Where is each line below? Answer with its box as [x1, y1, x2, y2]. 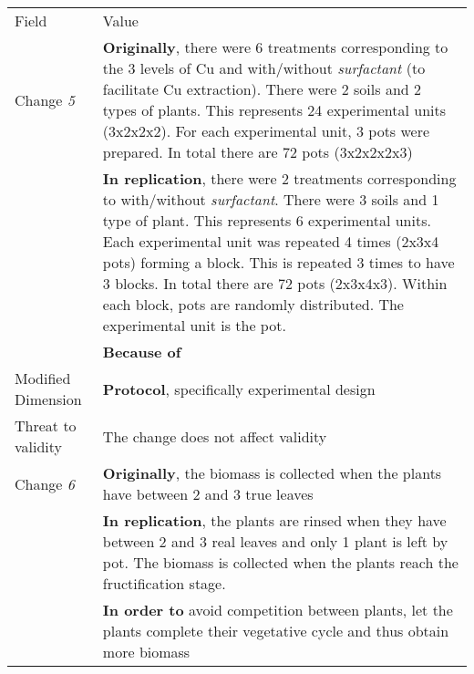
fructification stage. [102, 573, 226, 594]
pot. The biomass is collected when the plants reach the [102, 552, 459, 573]
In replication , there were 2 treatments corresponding [102, 168, 457, 189]
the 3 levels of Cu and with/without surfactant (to [102, 57, 426, 78]
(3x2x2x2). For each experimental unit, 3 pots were [102, 120, 430, 141]
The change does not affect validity [102, 425, 327, 447]
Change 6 [15, 472, 75, 494]
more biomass [102, 641, 191, 662]
